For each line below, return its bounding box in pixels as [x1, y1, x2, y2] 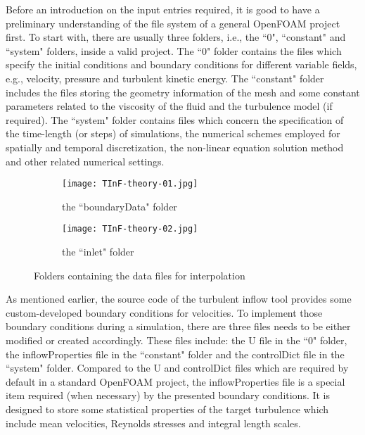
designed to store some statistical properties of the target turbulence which [6, 401, 329, 416]
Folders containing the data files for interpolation [34, 267, 245, 282]
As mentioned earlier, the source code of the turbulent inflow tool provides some [6, 291, 352, 306]
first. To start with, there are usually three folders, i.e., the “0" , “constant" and [6, 30, 346, 44]
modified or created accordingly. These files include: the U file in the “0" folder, [6, 333, 347, 347]
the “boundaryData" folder [62, 198, 177, 213]
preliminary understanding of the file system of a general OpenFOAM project [6, 15, 340, 30]
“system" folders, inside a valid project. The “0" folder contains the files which [6, 43, 342, 58]
